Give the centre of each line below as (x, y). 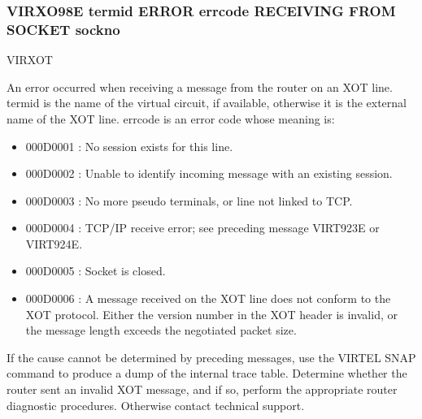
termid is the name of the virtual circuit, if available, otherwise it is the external (207, 103)
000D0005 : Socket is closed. (96, 271)
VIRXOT (30, 60)
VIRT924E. (54, 243)
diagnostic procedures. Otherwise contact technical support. (156, 405)
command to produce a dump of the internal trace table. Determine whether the (207, 373)
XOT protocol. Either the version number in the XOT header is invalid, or (211, 314)
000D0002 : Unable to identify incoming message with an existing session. (209, 173)
